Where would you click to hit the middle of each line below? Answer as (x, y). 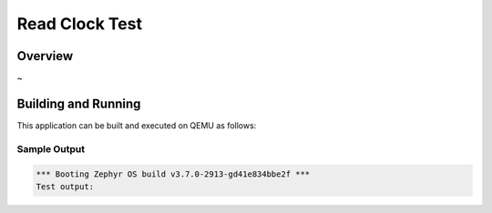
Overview (45, 56)
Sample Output (51, 148)
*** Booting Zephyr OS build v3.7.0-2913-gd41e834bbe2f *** (173, 174)
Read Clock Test (80, 24)
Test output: (65, 186)
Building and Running (79, 103)
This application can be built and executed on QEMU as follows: (137, 125)
